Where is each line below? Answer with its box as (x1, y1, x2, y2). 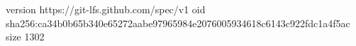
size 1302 (6, 29, 45, 44)
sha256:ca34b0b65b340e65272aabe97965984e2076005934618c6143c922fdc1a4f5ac (6, 15, 350, 30)
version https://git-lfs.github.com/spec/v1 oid (6, 2, 206, 16)
